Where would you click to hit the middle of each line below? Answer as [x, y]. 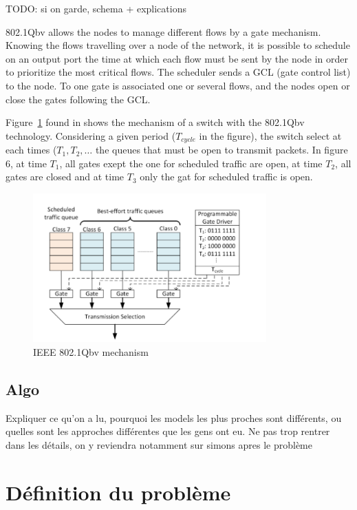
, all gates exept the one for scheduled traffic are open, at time [191, 163]
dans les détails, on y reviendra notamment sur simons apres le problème [159, 444]
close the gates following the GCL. [78, 99]
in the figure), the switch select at [270, 135]
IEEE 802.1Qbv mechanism [91, 351]
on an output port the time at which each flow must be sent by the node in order [177, 58]
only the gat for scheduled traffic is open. [226, 177]
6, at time [26, 163]
